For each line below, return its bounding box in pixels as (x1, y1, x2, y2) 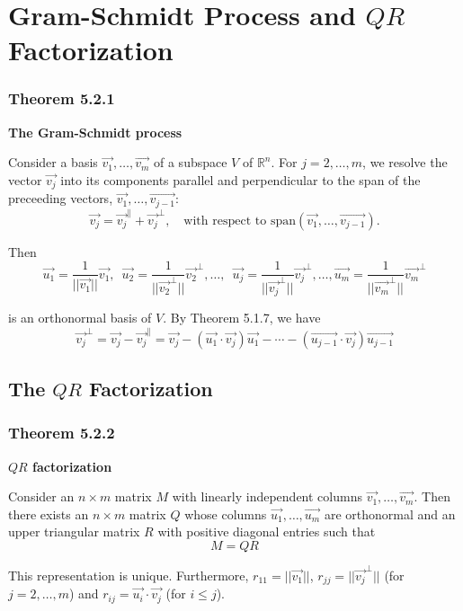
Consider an (8, 487, 75, 506)
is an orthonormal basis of (8, 308, 152, 327)
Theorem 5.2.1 (8, 87, 115, 110)
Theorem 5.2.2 (8, 421, 115, 444)
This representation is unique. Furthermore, (8, 565, 249, 584)
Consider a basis (8, 153, 98, 172)
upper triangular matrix (8, 522, 140, 541)
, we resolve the (362, 153, 448, 172)
